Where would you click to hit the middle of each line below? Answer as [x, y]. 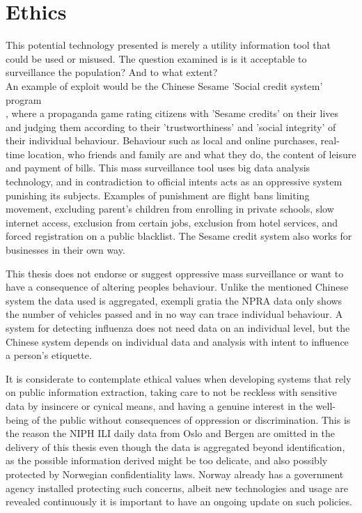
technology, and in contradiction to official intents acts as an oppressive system [174, 182]
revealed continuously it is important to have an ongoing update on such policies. [179, 501]
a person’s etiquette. [49, 355]
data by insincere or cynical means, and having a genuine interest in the [159, 405]
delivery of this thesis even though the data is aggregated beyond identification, [175, 446]
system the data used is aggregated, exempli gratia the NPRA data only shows [174, 300]
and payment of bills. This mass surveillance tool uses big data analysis [158, 168]
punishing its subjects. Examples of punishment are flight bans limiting [158, 195]
